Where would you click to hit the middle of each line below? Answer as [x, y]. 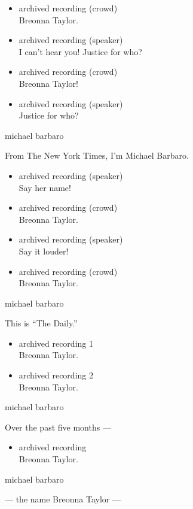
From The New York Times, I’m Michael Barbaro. [97, 155]
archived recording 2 [56, 375]
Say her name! [45, 187]
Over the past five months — [58, 427]
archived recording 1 [56, 343]
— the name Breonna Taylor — [63, 499]
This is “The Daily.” [41, 323]
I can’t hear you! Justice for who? [80, 51]
